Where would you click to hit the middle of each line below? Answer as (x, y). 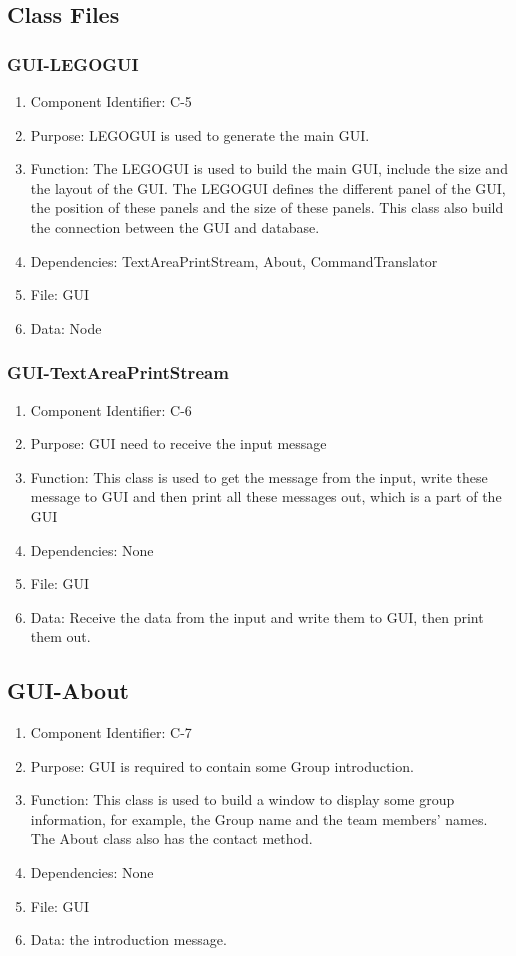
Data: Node (66, 327)
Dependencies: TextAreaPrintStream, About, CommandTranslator (234, 260)
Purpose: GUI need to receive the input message (178, 443)
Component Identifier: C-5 (111, 101)
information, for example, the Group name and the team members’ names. (259, 818)
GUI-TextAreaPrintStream (118, 372)
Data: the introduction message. (128, 939)
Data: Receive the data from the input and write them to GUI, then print (257, 616)
